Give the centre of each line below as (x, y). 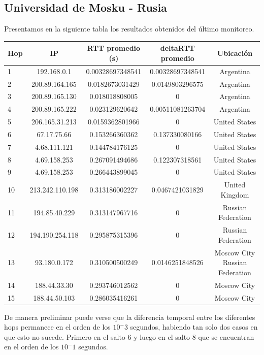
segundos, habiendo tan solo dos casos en (194, 327)
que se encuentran (226, 336)
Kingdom (235, 194)
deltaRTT (177, 48)
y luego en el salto (162, 336)
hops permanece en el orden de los (57, 327)
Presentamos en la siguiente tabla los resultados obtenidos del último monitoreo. (129, 29)
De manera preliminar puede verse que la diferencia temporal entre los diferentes (130, 317)
